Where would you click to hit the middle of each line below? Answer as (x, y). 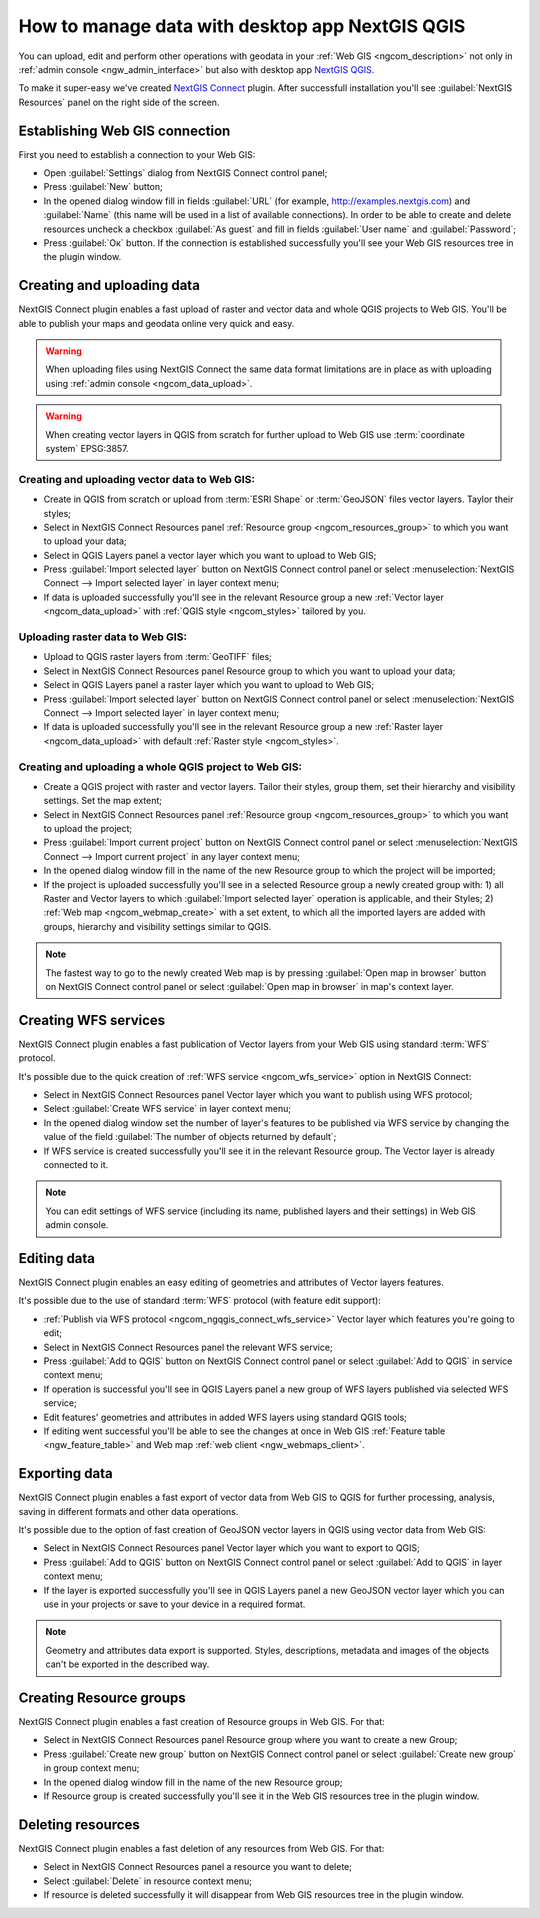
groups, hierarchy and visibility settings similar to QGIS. (157, 926)
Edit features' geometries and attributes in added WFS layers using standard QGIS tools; (225, 1417)
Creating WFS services (92, 1020)
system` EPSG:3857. (87, 448)
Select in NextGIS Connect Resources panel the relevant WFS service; (188, 1347)
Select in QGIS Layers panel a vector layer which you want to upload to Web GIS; (210, 555)
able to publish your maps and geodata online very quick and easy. (156, 323)
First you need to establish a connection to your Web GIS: (137, 154)
